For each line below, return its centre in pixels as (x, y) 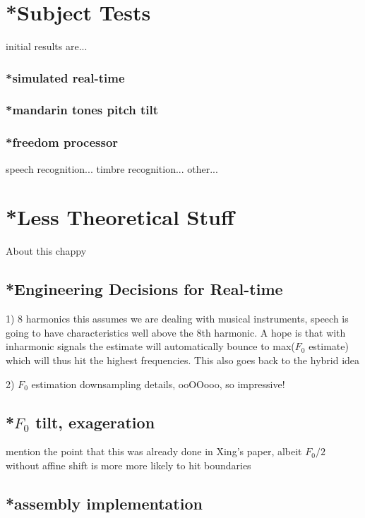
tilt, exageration (95, 422)
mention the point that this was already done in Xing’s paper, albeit (154, 451)
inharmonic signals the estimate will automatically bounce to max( (150, 346)
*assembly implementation (104, 503)
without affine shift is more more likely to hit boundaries (128, 465)
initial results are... (47, 46)
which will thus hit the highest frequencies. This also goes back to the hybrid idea (183, 360)
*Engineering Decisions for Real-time (144, 289)
